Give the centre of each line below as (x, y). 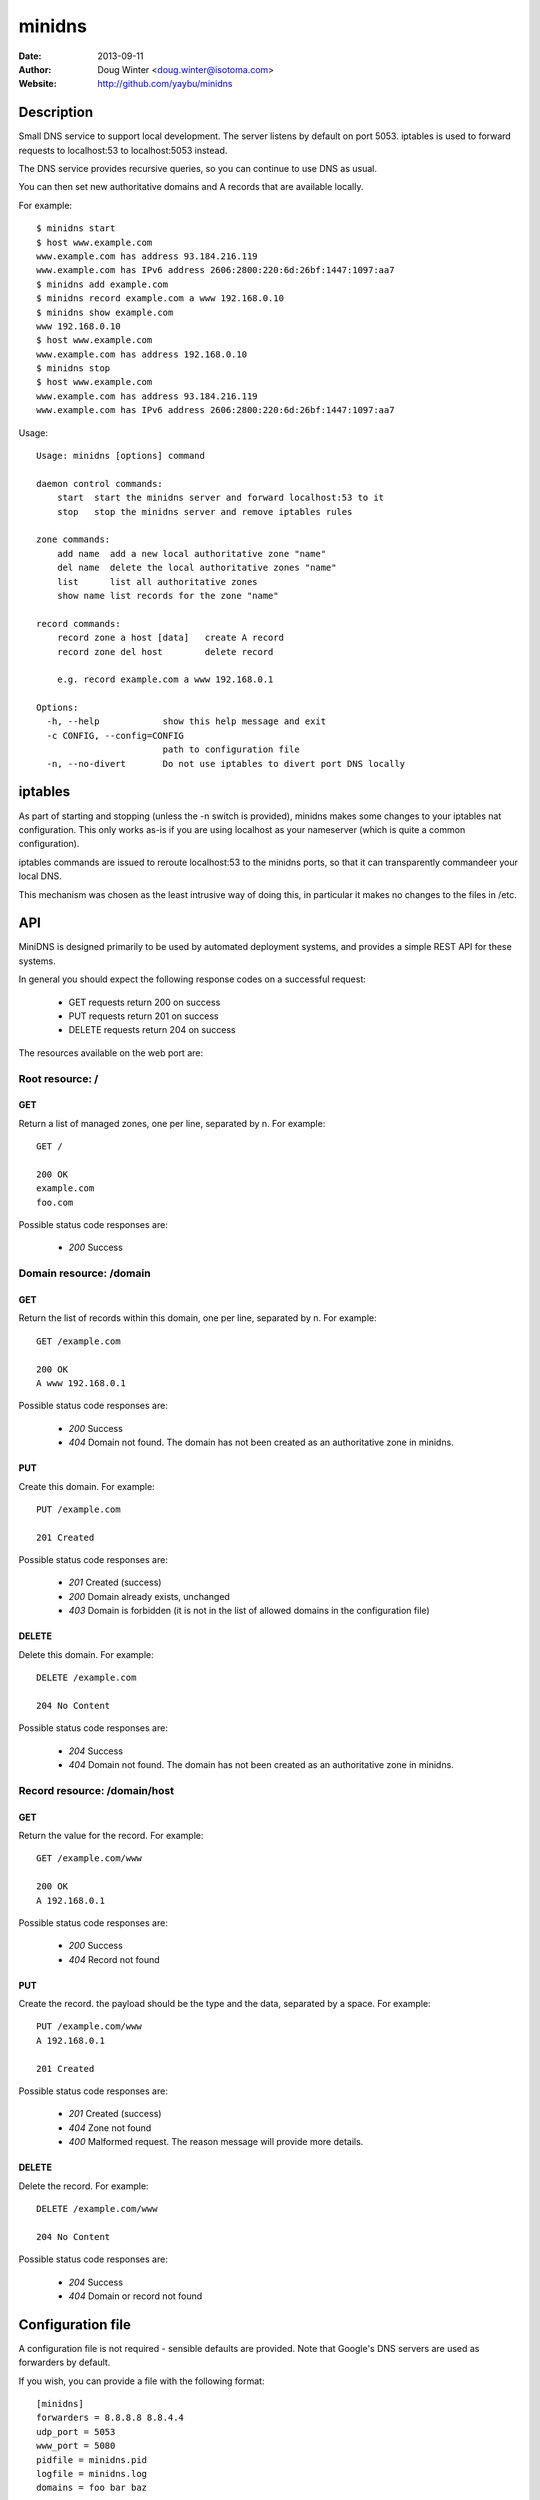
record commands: (78, 623)
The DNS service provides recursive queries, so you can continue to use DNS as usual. (197, 169)
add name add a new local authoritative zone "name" (191, 553)
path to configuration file (231, 749)
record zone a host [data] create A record (170, 638)
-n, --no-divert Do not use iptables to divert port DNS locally (226, 763)
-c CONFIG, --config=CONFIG (115, 735)
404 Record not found (114, 1959)
